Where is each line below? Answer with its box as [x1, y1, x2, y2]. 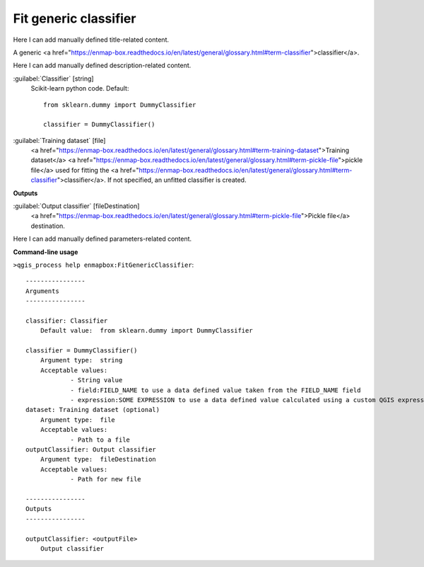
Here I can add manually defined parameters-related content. [13, 234, 192, 244]
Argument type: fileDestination [40, 455, 157, 464]
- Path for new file [70, 475, 141, 483]
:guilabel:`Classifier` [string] [13, 74, 95, 83]
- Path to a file [70, 435, 131, 444]
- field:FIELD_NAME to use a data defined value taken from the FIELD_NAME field [70, 386, 361, 394]
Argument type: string [40, 356, 123, 365]
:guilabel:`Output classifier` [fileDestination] [13, 202, 140, 210]
